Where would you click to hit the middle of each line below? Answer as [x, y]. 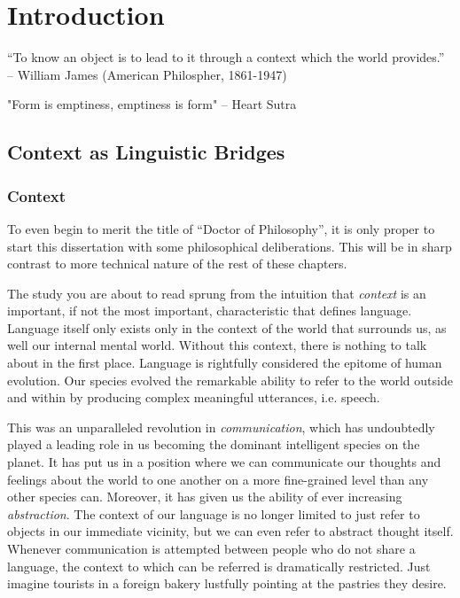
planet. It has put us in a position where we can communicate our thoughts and [224, 462]
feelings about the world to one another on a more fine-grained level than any [218, 479]
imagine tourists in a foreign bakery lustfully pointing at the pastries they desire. [227, 583]
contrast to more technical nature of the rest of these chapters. [177, 264]
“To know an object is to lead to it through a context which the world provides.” [226, 57]
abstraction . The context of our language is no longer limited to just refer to [214, 513]
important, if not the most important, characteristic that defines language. [210, 311]
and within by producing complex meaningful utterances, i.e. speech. [194, 397]
